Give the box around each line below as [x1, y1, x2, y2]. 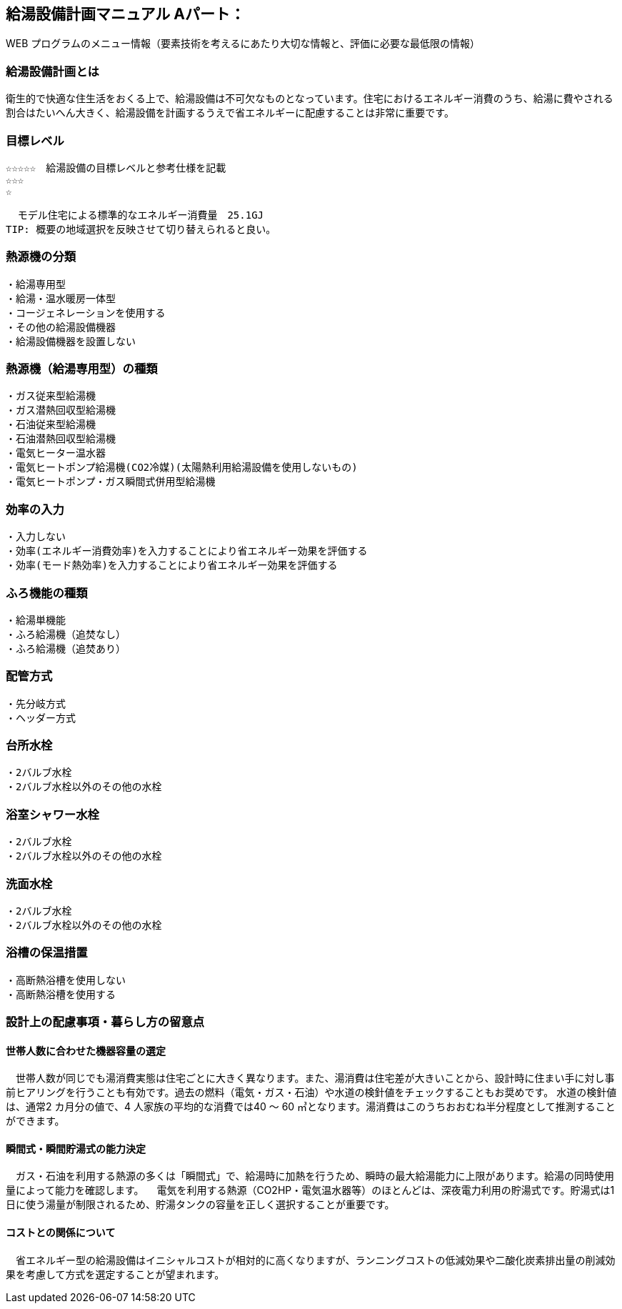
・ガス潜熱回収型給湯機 [6, 404, 116, 417]
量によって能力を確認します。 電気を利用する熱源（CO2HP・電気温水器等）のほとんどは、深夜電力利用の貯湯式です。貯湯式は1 [6, 1184, 615, 1197]
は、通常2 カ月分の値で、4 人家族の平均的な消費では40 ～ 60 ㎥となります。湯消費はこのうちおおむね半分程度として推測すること [6, 1100, 616, 1113]
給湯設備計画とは [6, 64, 99, 79]
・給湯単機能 [6, 614, 66, 626]
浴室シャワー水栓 [6, 807, 99, 822]
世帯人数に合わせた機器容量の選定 [6, 1044, 166, 1057]
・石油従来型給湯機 [6, 419, 96, 431]
